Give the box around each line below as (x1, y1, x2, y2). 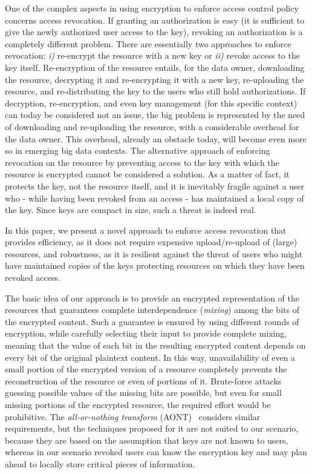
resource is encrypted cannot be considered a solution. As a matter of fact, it (5, 168, 290, 180)
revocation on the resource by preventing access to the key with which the (5, 156, 279, 168)
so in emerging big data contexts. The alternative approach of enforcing (5, 144, 270, 157)
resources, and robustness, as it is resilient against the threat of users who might (5, 247, 303, 260)
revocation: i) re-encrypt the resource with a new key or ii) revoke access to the (5, 49, 300, 62)
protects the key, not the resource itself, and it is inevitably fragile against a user (5, 179, 305, 192)
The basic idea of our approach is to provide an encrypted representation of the (5, 291, 299, 304)
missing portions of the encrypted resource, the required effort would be (5, 398, 271, 410)
